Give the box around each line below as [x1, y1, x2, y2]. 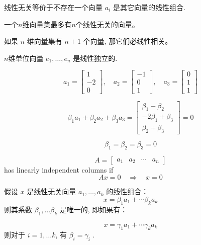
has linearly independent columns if [4, 164, 114, 175]
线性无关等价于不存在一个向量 [4, 2, 103, 12]
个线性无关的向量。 [75, 19, 139, 29]
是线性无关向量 [27, 186, 76, 197]
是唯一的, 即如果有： [59, 204, 128, 214]
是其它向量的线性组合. [113, 2, 185, 12]
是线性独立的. [73, 52, 118, 63]
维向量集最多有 [22, 19, 72, 29]
